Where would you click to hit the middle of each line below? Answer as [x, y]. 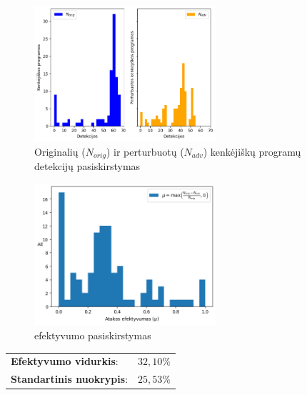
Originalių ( [60, 151]
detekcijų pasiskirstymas [87, 166]
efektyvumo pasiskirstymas [93, 335]
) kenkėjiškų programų [252, 151]
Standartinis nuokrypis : [70, 379]
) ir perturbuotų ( [145, 151]
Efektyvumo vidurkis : [65, 361]
